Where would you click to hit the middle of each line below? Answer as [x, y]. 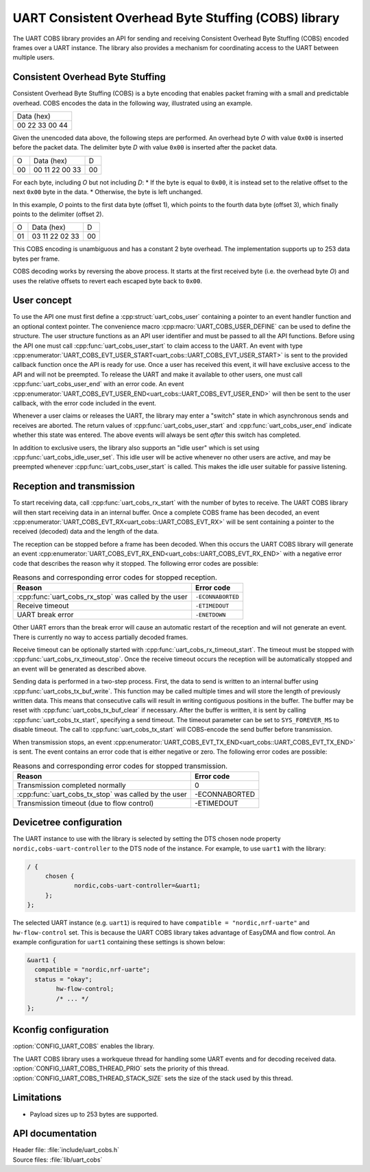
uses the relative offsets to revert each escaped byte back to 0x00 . [107, 280]
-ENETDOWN [211, 615]
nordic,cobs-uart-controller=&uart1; [138, 886]
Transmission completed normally [71, 785]
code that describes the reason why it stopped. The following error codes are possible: [135, 563]
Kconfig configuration [61, 1030]
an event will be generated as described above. [79, 669]
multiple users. [34, 58]
